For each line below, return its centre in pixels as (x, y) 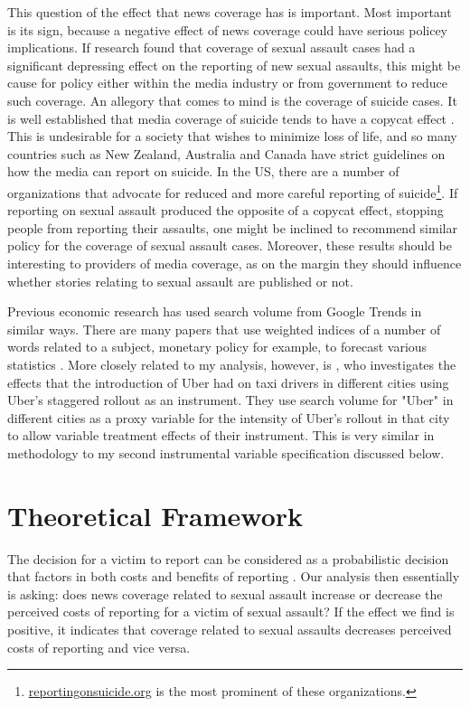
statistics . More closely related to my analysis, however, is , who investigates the (232, 364)
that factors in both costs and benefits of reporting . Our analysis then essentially (234, 576)
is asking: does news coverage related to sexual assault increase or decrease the (225, 593)
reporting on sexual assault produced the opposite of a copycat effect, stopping (226, 210)
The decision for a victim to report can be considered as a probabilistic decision (228, 558)
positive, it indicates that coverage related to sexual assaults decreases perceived (230, 629)
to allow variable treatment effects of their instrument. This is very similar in (221, 435)
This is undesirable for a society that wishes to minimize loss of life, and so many (232, 136)
